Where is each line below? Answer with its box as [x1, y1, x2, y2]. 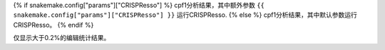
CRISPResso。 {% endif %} [13, 20, 94, 29]
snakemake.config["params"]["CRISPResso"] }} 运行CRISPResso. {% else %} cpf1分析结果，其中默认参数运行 [13, 11, 358, 19]
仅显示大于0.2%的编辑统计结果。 [13, 34, 111, 42]
